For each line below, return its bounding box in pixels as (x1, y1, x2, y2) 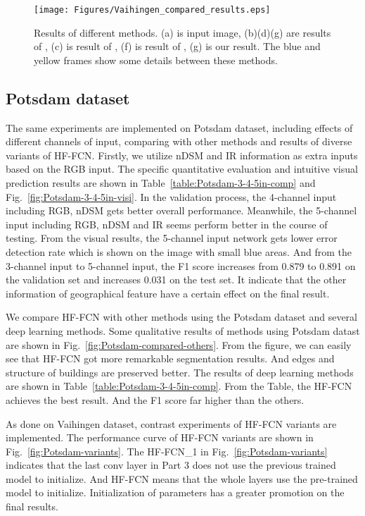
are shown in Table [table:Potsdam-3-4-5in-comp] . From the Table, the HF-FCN (6, 379, 352, 393)
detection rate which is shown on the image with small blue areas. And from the (6, 244, 352, 259)
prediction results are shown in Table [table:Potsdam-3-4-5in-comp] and (6, 176, 316, 190)
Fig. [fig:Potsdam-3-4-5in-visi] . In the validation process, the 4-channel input (6, 189, 337, 204)
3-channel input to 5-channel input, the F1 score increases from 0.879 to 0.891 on (6, 258, 356, 273)
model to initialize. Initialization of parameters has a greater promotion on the (6, 485, 345, 500)
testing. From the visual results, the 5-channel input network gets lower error (6, 231, 338, 245)
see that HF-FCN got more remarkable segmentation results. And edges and (6, 351, 335, 366)
